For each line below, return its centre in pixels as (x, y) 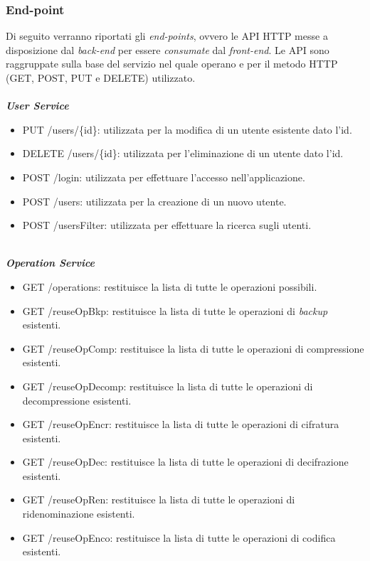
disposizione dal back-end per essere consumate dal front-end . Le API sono (168, 49)
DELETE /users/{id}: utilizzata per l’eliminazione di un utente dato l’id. (183, 153)
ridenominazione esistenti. (79, 514)
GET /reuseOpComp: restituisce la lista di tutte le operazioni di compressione (193, 348)
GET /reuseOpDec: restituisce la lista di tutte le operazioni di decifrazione (185, 462)
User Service (37, 106)
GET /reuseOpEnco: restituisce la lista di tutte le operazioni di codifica (179, 537)
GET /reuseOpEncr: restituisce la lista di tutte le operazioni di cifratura (181, 424)
